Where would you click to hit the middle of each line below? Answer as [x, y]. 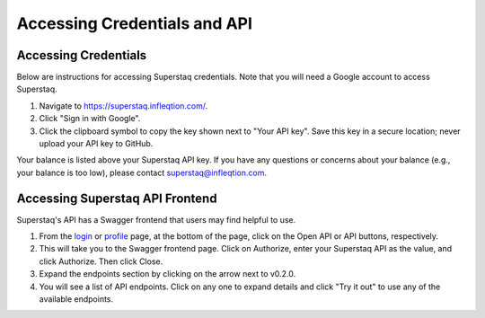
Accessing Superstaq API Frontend [117, 198]
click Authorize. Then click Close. [101, 261]
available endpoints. [76, 299]
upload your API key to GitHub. [96, 144]
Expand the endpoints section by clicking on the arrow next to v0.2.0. [168, 274]
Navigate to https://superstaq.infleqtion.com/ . [123, 106]
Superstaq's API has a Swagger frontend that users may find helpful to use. [156, 219]
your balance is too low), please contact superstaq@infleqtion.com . [141, 172]
